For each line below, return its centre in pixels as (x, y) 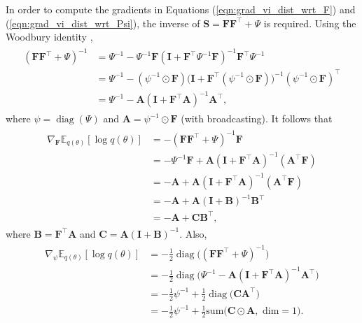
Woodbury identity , (49, 37)
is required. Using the (310, 23)
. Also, (193, 233)
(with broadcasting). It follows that (257, 119)
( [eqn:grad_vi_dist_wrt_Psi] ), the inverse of (103, 23)
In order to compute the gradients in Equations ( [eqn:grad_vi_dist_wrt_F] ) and (181, 9)
